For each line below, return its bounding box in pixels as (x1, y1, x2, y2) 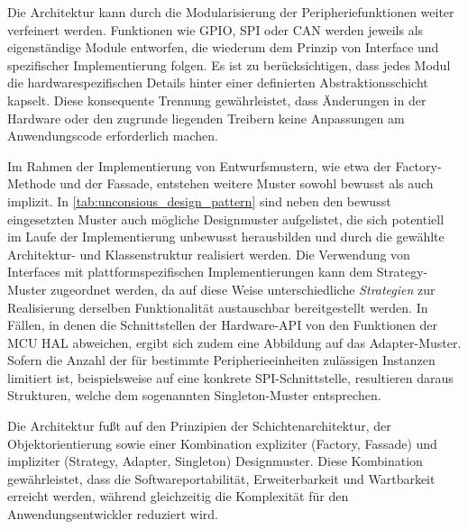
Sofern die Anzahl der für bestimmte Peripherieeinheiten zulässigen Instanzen (7, 351, 436, 369)
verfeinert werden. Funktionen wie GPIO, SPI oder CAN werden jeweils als (7, 20, 424, 39)
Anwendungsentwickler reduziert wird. (7, 505, 218, 524)
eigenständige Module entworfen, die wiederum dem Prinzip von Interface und (7, 38, 439, 57)
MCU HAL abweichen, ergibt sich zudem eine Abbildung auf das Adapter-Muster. (7, 333, 462, 351)
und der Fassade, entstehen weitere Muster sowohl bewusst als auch (60, 174, 434, 193)
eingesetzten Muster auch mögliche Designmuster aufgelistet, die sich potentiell (7, 209, 445, 228)
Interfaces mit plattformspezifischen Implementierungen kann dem (7, 262, 373, 281)
